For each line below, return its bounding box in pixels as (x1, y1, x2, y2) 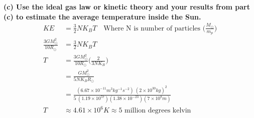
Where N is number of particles (103, 24, 201, 32)
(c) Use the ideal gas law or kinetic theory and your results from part (4, 1, 250, 11)
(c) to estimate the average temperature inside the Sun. (4, 11, 201, 21)
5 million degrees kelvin (118, 107, 191, 114)
